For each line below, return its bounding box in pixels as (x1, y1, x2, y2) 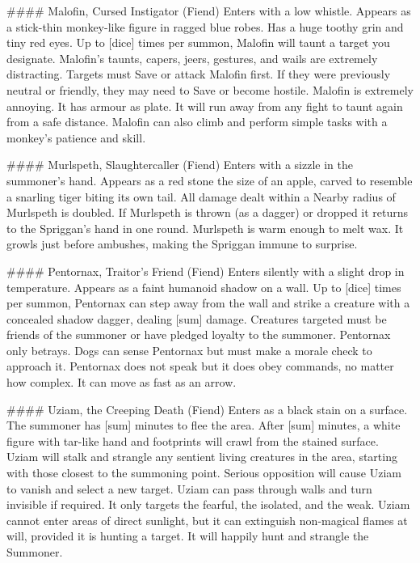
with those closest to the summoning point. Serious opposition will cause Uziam (6, 464, 402, 481)
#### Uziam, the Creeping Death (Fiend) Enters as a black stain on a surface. (6, 400, 408, 417)
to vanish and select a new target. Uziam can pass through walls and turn (6, 480, 372, 497)
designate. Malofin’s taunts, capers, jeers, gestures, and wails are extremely (6, 49, 378, 66)
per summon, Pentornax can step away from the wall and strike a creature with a (6, 294, 410, 311)
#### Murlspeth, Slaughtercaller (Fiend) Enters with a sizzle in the (6, 156, 353, 173)
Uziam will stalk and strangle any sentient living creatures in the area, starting (6, 448, 397, 465)
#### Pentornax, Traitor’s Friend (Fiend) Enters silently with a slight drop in (6, 262, 405, 279)
